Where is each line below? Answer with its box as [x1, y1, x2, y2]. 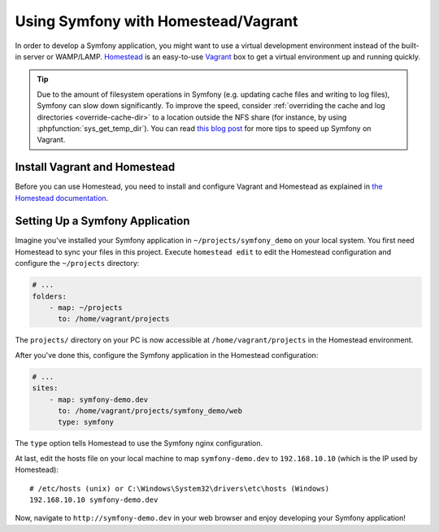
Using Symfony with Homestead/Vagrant [15, 12, 298, 30]
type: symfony [58, 417, 114, 427]
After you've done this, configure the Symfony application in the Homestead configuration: [15, 350, 319, 360]
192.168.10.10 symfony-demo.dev [29, 495, 159, 504]
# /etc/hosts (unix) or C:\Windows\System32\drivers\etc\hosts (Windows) [29, 484, 330, 493]
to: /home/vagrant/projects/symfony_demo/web [58, 406, 243, 415]
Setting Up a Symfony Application [15, 214, 190, 228]
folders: [32, 291, 67, 301]
